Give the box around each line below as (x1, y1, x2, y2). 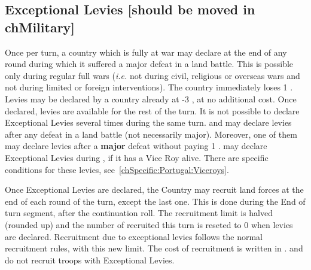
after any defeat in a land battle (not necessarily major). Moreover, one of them (5, 128, 297, 140)
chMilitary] (5, 17, 75, 36)
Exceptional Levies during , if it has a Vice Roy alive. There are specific (5, 151, 269, 163)
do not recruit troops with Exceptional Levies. (5, 253, 175, 266)
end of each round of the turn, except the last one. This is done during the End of (5, 195, 306, 207)
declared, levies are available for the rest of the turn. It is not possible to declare (5, 104, 300, 117)
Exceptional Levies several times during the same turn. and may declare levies (5, 116, 292, 129)
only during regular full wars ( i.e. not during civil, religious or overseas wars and (5, 69, 300, 81)
